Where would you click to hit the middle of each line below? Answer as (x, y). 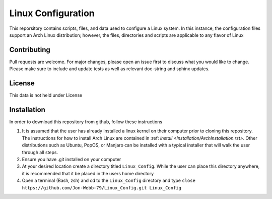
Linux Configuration (52, 13)
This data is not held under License (46, 95)
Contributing (30, 50)
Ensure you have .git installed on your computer (72, 159)
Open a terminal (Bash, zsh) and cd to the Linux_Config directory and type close (109, 181)
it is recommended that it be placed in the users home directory (88, 173)
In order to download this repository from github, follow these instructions (86, 122)
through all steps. (40, 152)
